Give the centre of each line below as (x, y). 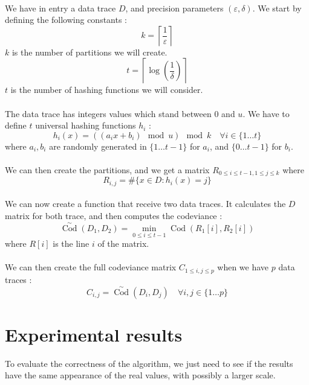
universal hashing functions (86, 125)
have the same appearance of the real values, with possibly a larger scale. (140, 375)
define (16, 125)
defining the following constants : (66, 20)
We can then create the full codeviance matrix (91, 267)
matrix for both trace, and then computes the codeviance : (114, 216)
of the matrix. (123, 243)
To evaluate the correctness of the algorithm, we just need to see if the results (149, 363)
